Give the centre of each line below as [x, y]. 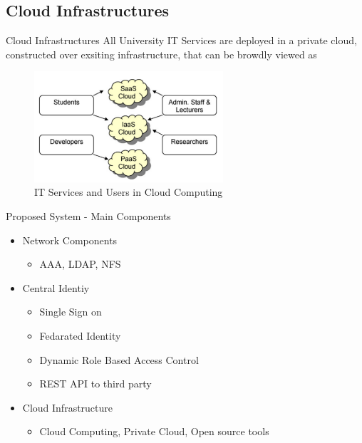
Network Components [70, 240]
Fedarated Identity [80, 336]
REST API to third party [95, 384]
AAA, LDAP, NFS [80, 264]
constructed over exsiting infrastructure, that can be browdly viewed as [161, 54]
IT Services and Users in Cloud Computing [129, 192]
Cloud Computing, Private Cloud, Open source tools [154, 431]
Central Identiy [56, 287]
